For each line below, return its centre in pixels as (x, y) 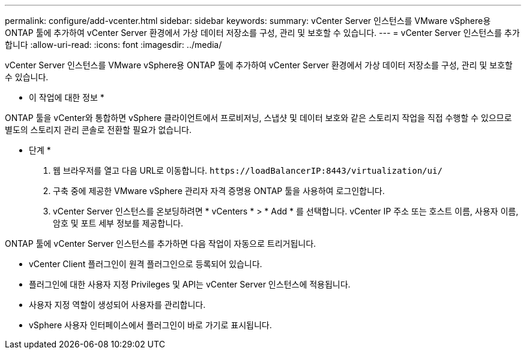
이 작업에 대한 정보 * (67, 97)
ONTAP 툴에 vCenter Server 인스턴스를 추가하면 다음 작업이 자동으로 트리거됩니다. (161, 243)
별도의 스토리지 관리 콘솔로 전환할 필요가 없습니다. (98, 130)
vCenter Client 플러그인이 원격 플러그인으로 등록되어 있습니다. (146, 264)
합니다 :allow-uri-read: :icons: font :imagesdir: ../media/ (113, 45)
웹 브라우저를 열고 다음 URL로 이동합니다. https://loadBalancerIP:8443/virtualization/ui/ (248, 170)
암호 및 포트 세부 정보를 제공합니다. (118, 223)
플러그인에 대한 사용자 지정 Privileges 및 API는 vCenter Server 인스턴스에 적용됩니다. (190, 284)
